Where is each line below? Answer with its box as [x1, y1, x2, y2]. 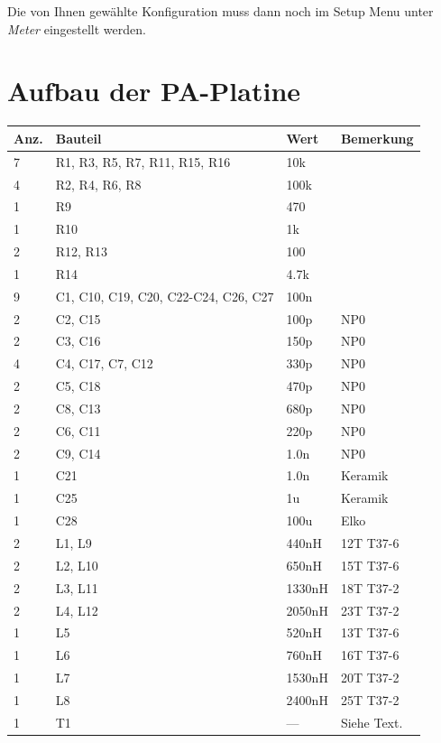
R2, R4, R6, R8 [55, 174, 142, 193]
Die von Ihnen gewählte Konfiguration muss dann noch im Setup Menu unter [7, 2, 434, 20]
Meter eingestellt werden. [7, 19, 146, 38]
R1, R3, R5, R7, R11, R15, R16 [55, 152, 231, 171]
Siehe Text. [340, 712, 403, 731]
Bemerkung [340, 128, 414, 147]
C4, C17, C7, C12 [55, 354, 153, 373]
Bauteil [55, 128, 102, 147]
